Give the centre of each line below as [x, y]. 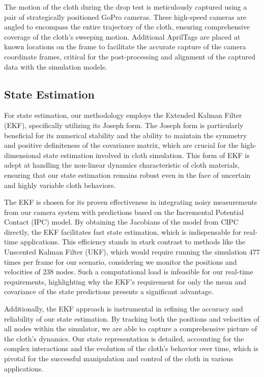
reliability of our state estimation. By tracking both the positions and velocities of [132, 318]
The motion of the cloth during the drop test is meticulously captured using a [126, 7]
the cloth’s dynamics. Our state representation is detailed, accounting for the [124, 338]
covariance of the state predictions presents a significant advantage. [109, 291]
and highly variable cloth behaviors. [60, 185]
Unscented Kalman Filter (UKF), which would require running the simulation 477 [132, 252]
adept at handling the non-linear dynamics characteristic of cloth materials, [122, 165]
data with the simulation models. [56, 66]
